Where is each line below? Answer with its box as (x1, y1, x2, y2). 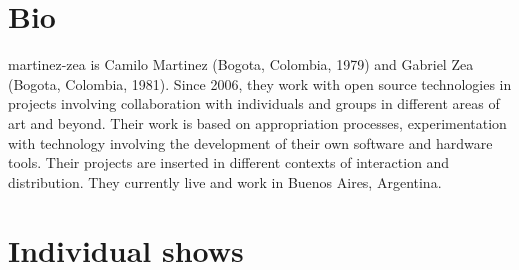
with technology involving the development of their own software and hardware (8, 132, 493, 153)
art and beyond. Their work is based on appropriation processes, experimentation (8, 112, 507, 133)
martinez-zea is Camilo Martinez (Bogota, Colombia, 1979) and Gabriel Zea (8, 54, 474, 75)
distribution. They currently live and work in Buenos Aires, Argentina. (8, 171, 442, 192)
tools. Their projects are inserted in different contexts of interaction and (8, 152, 450, 173)
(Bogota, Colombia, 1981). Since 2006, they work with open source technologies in (8, 73, 512, 94)
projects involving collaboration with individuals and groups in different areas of (8, 93, 500, 114)
